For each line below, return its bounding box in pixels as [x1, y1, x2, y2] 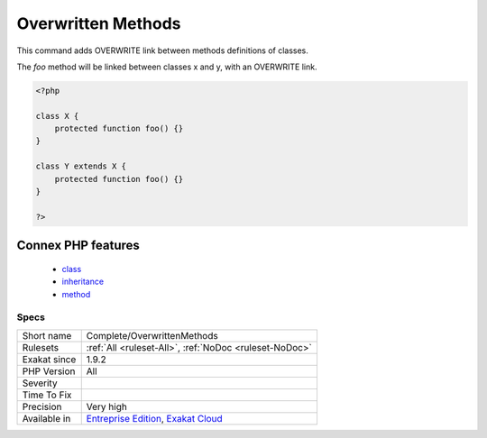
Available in [22, 412, 71, 424]
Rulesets [22, 341, 59, 353]
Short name [22, 329, 72, 342]
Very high [86, 400, 128, 413]
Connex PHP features [16, 238, 140, 253]
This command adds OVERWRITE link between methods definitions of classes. [16, 45, 308, 56]
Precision [22, 400, 62, 413]
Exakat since [22, 352, 77, 365]
